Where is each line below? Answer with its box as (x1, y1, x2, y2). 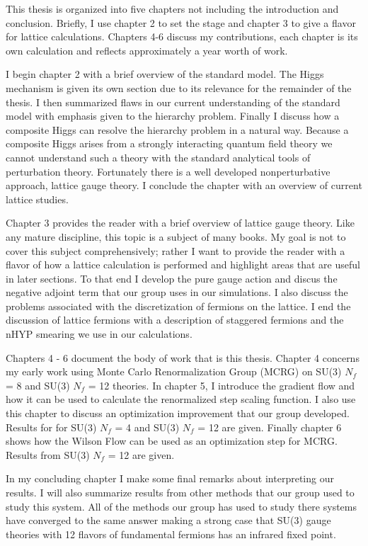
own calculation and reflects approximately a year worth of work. (6, 42, 288, 57)
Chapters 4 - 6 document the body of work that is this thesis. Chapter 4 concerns (6, 350, 360, 365)
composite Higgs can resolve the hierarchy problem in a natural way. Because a (6, 122, 349, 137)
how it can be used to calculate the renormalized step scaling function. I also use (6, 392, 356, 406)
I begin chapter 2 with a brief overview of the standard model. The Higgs (6, 67, 324, 81)
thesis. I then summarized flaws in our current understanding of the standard (6, 94, 340, 109)
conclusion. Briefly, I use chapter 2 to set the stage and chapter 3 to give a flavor (6, 15, 356, 30)
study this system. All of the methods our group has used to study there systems (6, 499, 357, 513)
